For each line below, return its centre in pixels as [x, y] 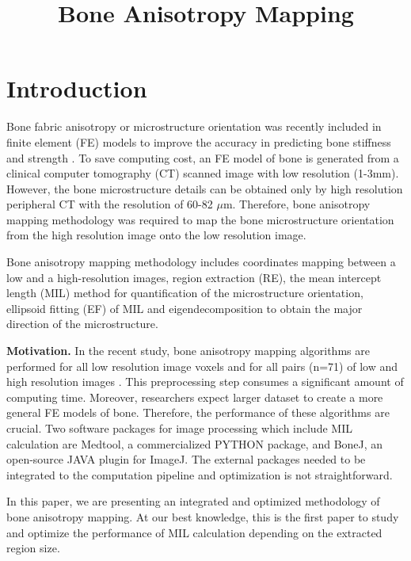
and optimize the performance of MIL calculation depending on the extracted [194, 532]
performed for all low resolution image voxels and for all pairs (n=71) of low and [202, 366]
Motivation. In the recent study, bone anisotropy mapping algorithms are [188, 351]
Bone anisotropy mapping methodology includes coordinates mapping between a [201, 262]
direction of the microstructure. [82, 324]
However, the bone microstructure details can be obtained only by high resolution [205, 188]
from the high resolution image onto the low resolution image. [156, 235]
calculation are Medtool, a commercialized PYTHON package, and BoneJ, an [195, 443]
